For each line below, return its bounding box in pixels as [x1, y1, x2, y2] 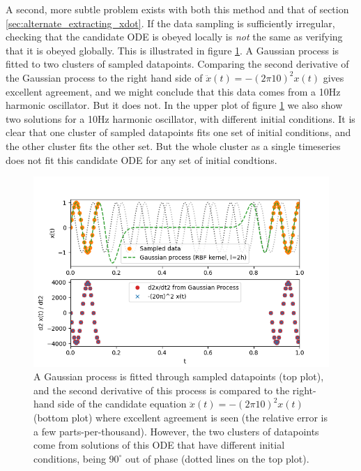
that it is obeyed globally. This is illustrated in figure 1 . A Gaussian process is [6, 43, 339, 57]
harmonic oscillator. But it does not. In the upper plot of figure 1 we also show [6, 98, 343, 112]
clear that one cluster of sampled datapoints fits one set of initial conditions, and [6, 125, 351, 140]
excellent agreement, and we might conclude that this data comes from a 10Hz [6, 84, 341, 98]
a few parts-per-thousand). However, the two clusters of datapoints [33, 424, 319, 438]
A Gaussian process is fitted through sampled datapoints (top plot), [33, 369, 324, 384]
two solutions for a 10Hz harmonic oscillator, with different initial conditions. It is [6, 111, 355, 126]
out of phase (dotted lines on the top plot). [125, 451, 309, 465]
